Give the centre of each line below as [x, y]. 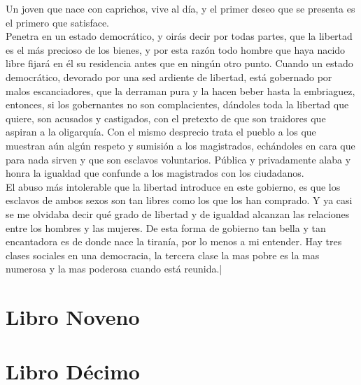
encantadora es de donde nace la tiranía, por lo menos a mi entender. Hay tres [174, 241]
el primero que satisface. [57, 22]
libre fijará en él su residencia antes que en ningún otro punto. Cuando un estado [179, 63]
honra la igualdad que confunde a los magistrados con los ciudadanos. [155, 173]
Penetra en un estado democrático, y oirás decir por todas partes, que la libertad [179, 36]
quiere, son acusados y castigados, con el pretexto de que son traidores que [166, 118]
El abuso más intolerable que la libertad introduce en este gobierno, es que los [173, 186]
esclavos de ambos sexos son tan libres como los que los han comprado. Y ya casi [179, 200]
